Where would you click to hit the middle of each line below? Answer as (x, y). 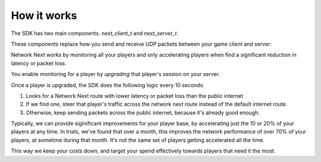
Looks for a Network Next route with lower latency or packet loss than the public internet (135, 96)
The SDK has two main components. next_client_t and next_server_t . (95, 33)
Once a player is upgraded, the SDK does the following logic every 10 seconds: (108, 85)
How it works (44, 15)
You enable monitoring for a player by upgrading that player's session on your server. (115, 74)
